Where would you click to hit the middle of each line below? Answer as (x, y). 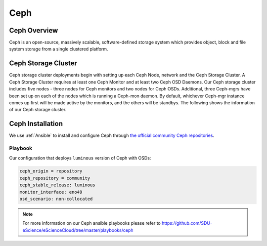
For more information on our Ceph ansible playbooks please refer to (91, 223)
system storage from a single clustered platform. (59, 49)
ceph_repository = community (55, 178)
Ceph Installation (36, 124)
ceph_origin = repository (51, 171)
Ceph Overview (34, 30)
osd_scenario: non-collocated (56, 199)
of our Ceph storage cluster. (38, 110)
